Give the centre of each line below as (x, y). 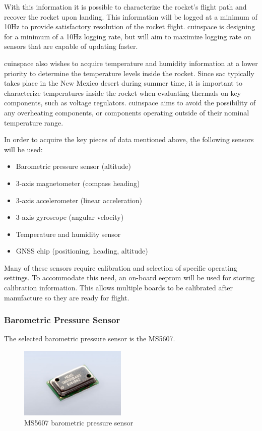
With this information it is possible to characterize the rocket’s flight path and (125, 7)
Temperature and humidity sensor (68, 234)
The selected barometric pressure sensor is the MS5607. (90, 338)
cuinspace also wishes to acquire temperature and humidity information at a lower (131, 63)
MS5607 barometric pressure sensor (79, 422)
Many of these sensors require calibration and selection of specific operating (121, 267)
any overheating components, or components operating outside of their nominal (127, 112)
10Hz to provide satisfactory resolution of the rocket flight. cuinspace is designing (130, 26)
